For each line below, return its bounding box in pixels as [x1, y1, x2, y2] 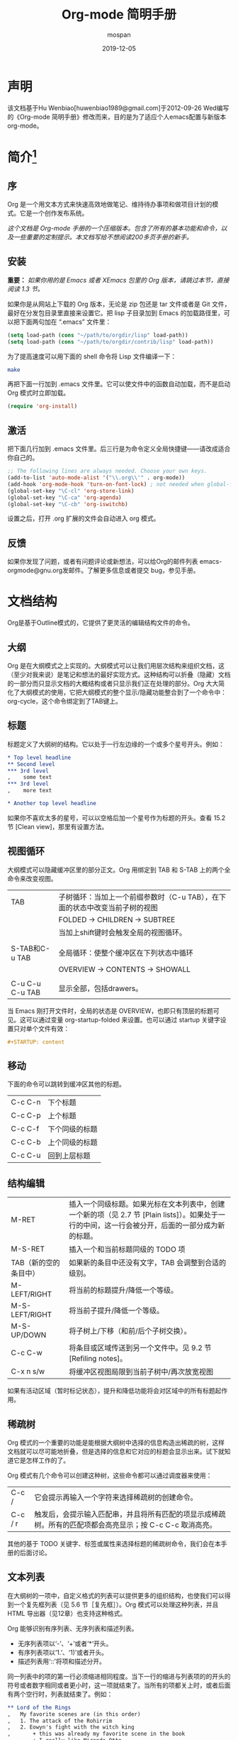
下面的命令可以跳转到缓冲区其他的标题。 [7, 1080, 125, 1088]
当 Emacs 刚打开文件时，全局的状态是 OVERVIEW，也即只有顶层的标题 [7, 1006, 214, 1015]
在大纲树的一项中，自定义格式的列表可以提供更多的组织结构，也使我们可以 [7, 1591, 225, 1599]
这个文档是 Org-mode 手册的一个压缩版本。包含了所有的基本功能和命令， [7, 224, 221, 233]
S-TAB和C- [11, 943, 51, 953]
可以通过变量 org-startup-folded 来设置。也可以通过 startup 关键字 [25, 1015, 221, 1024]
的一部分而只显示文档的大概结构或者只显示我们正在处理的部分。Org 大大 [7, 679, 219, 687]
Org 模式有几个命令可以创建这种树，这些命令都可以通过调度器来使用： [7, 1471, 212, 1480]
